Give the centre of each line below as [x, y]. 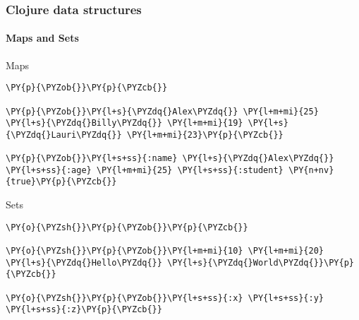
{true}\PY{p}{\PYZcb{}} [61, 182]
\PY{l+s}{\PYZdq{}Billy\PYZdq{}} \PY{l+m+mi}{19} [124, 123]
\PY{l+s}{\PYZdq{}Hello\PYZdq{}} [84, 262]
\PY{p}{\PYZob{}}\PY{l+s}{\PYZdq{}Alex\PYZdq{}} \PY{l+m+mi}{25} [162, 111]
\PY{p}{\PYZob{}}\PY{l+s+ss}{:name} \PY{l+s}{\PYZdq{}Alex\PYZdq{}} [170, 159]
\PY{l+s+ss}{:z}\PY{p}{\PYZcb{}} [84, 310]
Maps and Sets [42, 38]
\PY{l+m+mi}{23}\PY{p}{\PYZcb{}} [205, 135]
